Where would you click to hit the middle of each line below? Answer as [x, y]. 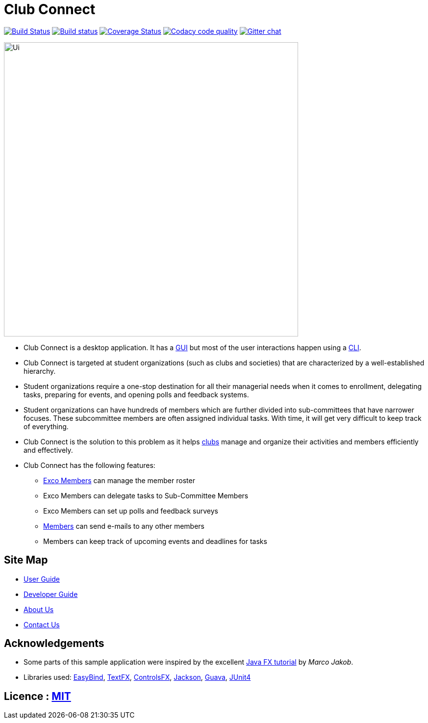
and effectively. [48, 450]
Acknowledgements [54, 644]
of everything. [46, 426]
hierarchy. [40, 371]
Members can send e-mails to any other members [124, 526]
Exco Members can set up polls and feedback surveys [131, 511]
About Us [39, 609]
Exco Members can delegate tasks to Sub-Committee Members [146, 495]
